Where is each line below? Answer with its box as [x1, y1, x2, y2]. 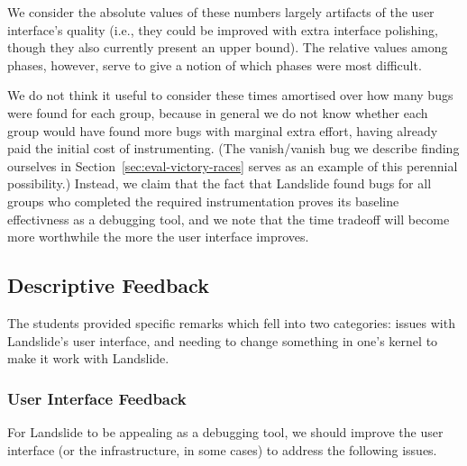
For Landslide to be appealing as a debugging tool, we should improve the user [7, 422, 444, 441]
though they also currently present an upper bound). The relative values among [7, 38, 448, 57]
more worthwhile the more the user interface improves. [7, 227, 309, 246]
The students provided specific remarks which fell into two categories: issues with [7, 313, 455, 332]
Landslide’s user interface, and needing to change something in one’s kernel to [7, 331, 438, 350]
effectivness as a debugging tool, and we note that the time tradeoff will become [7, 209, 450, 228]
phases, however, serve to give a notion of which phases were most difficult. [7, 55, 422, 74]
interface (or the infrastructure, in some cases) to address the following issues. [7, 440, 437, 459]
